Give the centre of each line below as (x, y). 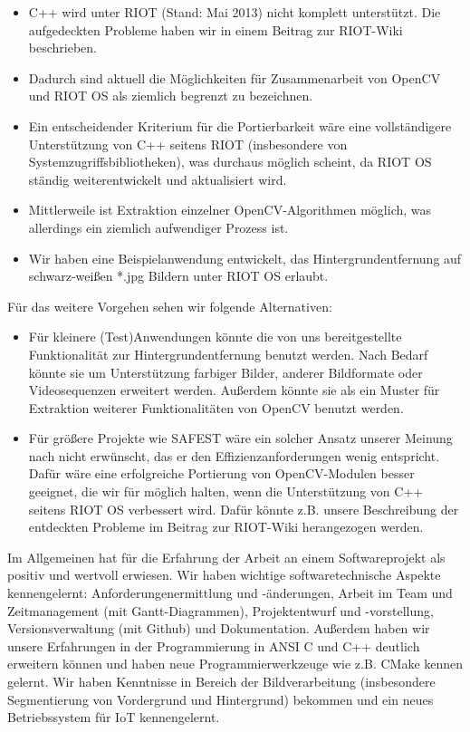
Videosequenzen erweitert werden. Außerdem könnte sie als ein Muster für (234, 390)
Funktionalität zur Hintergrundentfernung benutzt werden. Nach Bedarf (228, 354)
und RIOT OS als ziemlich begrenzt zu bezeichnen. (171, 96)
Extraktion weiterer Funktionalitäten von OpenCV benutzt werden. (216, 407)
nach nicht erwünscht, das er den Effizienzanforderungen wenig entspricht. (234, 455)
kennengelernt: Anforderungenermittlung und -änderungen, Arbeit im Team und (230, 593)
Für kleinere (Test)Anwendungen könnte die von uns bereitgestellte (215, 337)
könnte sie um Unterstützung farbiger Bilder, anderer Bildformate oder (225, 372)
